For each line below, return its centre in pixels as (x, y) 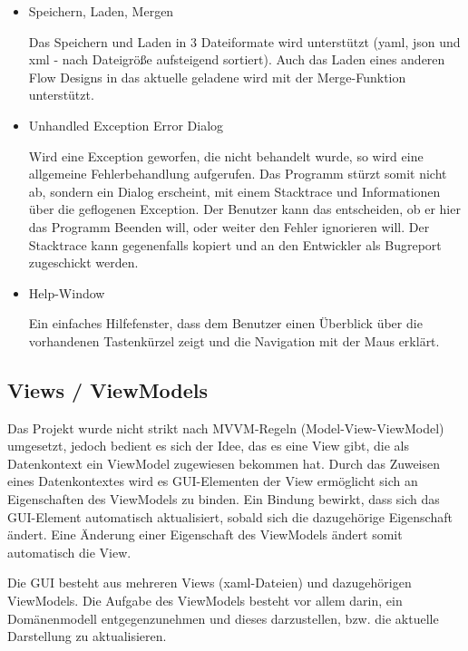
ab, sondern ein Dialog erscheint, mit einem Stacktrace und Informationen (234, 191)
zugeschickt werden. (83, 262)
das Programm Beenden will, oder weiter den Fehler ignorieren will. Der (229, 226)
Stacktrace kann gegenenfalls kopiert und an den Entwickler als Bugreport (235, 244)
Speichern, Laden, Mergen (101, 11)
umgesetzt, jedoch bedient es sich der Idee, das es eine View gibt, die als (208, 446)
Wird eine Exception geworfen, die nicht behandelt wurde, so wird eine (226, 155)
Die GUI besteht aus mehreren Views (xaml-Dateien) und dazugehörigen (210, 583)
